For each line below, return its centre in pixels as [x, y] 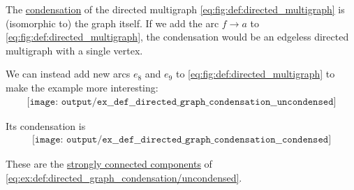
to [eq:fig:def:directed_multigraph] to [255, 74]
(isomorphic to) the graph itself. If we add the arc [112, 23]
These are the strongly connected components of [109, 164]
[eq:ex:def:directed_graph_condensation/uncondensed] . [124, 177]
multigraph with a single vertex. [74, 50]
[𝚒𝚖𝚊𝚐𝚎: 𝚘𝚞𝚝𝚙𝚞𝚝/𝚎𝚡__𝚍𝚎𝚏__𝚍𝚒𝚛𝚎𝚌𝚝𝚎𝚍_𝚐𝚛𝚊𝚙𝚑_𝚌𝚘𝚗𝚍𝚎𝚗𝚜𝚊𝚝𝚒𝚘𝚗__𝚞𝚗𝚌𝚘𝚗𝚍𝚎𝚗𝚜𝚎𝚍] [182, 102]
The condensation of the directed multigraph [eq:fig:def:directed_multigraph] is [175, 9]
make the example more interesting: [82, 87]
